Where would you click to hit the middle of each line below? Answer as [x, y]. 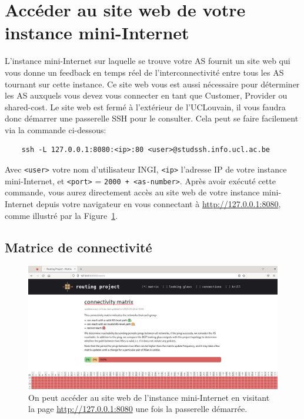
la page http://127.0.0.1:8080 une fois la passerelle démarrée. [138, 409]
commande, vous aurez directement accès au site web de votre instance [132, 192]
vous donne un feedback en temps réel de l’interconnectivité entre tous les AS [144, 72]
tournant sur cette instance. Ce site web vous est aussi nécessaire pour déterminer [152, 84]
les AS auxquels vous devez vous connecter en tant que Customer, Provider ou [146, 95]
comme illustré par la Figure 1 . [61, 215]
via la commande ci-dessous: [56, 129]
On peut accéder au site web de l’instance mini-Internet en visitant [149, 397]
